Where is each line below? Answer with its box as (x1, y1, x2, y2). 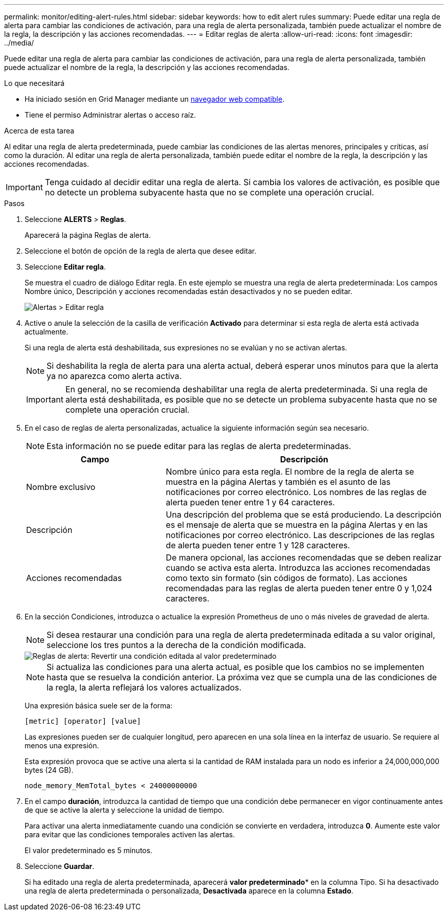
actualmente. (25, 327, 69, 336)
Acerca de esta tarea (4, 126, 75, 135)
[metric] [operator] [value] (25, 717, 141, 725)
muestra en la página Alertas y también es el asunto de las (166, 477, 391, 487)
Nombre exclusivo (26, 482, 96, 492)
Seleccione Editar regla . (25, 262, 106, 271)
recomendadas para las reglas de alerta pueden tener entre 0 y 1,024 (166, 583, 432, 593)
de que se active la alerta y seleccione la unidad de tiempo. (25, 806, 225, 814)
